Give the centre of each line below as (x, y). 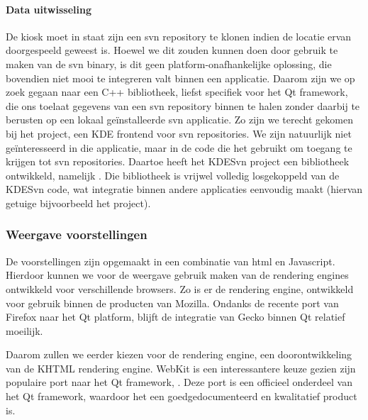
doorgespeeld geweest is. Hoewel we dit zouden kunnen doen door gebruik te (172, 50)
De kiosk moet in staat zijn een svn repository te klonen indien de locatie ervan (179, 36)
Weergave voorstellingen (77, 234)
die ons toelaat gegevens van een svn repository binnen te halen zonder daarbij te (183, 105)
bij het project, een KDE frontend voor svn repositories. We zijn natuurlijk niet (179, 133)
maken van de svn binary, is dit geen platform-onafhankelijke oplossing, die (169, 63)
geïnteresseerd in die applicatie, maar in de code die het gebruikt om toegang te (179, 147)
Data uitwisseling (49, 9)
